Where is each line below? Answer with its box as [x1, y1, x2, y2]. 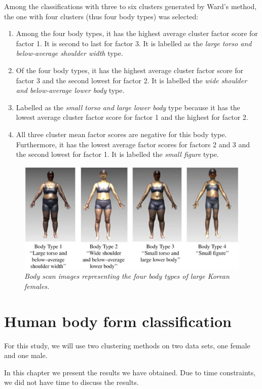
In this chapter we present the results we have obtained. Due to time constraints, [4, 367, 256, 377]
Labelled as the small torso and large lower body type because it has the [16, 102, 240, 112]
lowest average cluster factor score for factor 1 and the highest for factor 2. [16, 112, 248, 122]
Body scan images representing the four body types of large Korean [24, 271, 230, 281]
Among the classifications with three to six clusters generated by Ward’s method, [4, 1, 257, 11]
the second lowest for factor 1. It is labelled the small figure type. [16, 149, 219, 159]
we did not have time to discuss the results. [4, 377, 139, 387]
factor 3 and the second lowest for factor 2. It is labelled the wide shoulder [16, 75, 247, 85]
